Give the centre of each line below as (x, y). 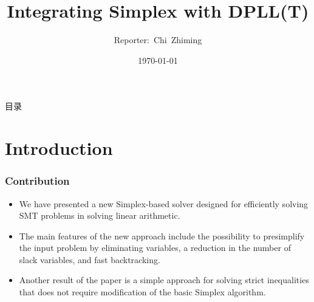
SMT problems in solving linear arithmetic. (100, 215)
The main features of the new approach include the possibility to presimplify (162, 235)
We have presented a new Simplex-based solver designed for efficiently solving (164, 203)
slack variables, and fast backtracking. (90, 259)
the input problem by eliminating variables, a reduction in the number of (155, 248)
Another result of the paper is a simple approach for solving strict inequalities (164, 280)
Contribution (37, 181)
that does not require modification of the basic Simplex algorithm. (142, 292)
